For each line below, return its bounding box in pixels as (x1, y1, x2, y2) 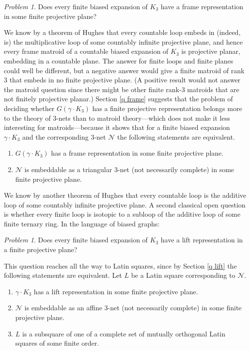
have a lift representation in (160, 235, 243, 245)
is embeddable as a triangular (24, 164, 112, 174)
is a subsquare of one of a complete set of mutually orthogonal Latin (22, 328, 226, 338)
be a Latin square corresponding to (131, 270, 235, 280)
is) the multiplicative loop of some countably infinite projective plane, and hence (4, 36, 243, 47)
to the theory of (4, 112, 51, 123)
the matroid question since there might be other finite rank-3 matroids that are (4, 84, 239, 94)
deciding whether (4, 103, 55, 113)
